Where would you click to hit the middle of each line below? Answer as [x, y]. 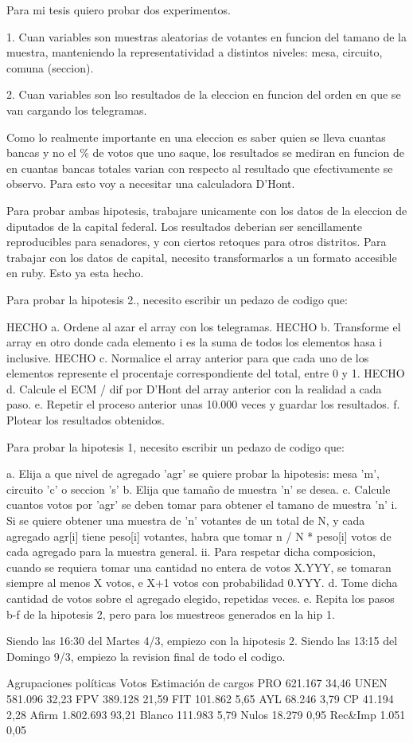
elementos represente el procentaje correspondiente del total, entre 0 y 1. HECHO [206, 373]
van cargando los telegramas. [77, 109]
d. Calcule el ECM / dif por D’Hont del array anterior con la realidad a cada [194, 388]
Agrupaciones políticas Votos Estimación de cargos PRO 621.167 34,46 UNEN [197, 683]
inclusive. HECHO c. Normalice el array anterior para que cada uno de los [188, 357]
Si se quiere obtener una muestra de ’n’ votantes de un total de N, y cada [186, 520]
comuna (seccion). [50, 67]
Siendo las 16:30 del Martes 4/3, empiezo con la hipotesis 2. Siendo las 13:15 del [202, 641]
